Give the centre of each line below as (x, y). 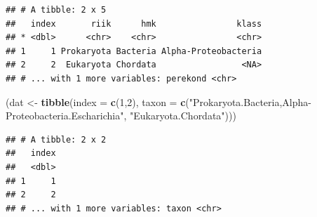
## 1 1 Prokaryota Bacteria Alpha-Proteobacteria (134, 51)
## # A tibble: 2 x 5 (56, 10)
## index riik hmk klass (134, 24)
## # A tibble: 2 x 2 (56, 139)
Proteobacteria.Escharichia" (65, 116)
